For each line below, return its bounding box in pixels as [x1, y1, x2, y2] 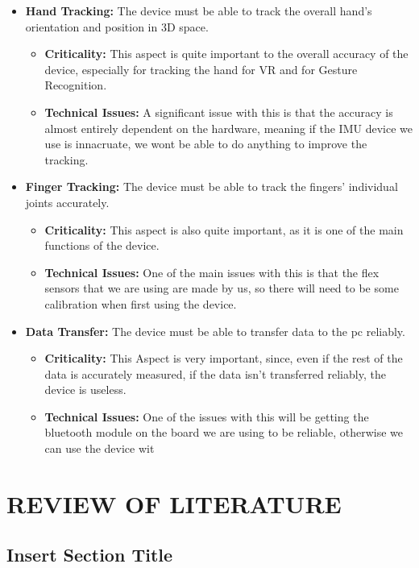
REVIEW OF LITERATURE [6, 487, 342, 520]
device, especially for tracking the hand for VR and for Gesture [44, 60, 358, 77]
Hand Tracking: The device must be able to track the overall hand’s [25, 2, 372, 19]
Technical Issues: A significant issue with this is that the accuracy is [44, 103, 393, 120]
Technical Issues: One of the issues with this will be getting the [44, 408, 369, 425]
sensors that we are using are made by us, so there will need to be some [44, 280, 399, 296]
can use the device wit [44, 440, 155, 457]
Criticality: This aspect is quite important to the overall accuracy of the [44, 45, 409, 62]
